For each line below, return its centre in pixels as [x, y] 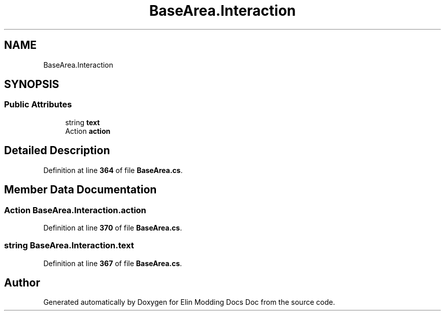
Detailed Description [57, 151]
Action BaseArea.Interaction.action [75, 210]
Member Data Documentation [81, 190]
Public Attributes [38, 105]
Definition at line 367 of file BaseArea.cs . [113, 263]
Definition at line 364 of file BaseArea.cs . [113, 170]
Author [22, 283]
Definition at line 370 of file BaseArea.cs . [113, 227]
